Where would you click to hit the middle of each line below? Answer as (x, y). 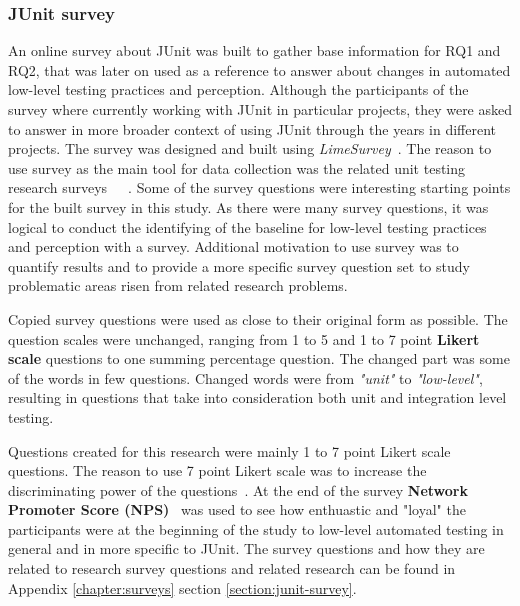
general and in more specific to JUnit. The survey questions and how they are (246, 548)
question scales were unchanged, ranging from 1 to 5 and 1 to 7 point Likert (244, 338)
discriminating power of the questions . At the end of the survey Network (238, 489)
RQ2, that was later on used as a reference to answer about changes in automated (259, 69)
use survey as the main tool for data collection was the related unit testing (237, 167)
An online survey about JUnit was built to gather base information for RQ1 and (254, 50)
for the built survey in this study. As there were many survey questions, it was (248, 206)
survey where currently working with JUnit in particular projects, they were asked (260, 109)
